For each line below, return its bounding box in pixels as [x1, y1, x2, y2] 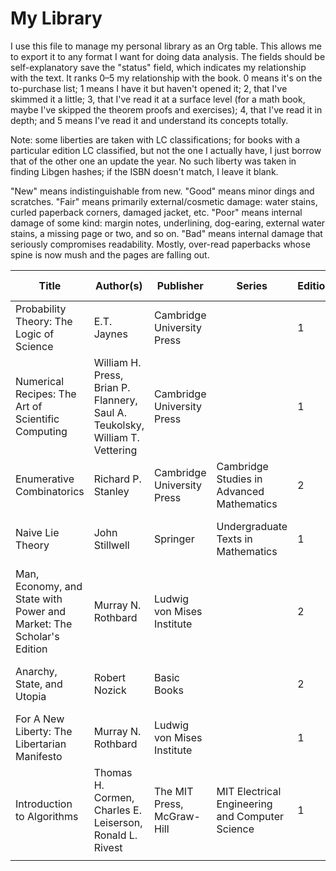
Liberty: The [15, 724, 73, 738]
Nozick [93, 683, 127, 697]
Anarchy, [15, 664, 58, 678]
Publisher [156, 278, 204, 292]
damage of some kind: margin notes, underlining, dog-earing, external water [10, 217, 326, 229]
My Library [10, 7, 103, 30]
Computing [15, 424, 68, 438]
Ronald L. [93, 828, 138, 842]
